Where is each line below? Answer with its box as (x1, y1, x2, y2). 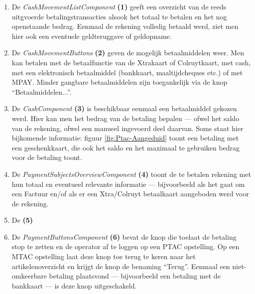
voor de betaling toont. (11, 152, 82, 162)
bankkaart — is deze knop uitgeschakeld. (11, 280, 137, 291)
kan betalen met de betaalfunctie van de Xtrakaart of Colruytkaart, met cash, (11, 57, 251, 67)
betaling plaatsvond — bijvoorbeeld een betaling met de (49, 271, 221, 281)
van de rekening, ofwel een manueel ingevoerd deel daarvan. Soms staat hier (11, 123, 244, 133)
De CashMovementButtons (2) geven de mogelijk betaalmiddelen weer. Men (11, 47, 244, 58)
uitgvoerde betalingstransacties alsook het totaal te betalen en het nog (11, 11, 227, 21)
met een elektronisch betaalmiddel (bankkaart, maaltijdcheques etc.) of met (11, 67, 243, 77)
